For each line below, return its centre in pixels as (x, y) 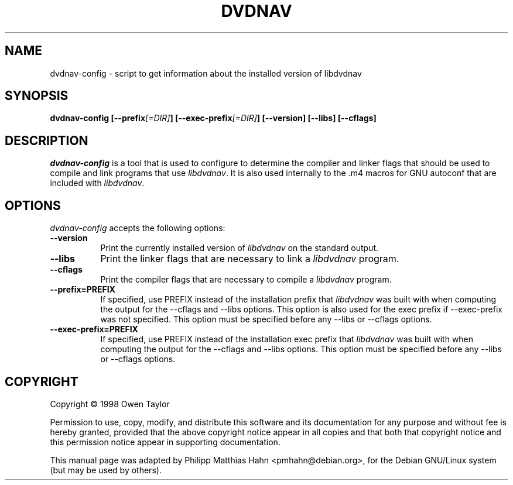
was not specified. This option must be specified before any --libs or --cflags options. (266, 319)
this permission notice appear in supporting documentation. (165, 442)
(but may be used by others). (106, 470)
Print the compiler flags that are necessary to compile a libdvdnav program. (246, 280)
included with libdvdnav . (97, 183)
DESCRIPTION (47, 140)
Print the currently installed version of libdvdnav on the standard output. (240, 248)
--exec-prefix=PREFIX (94, 329)
